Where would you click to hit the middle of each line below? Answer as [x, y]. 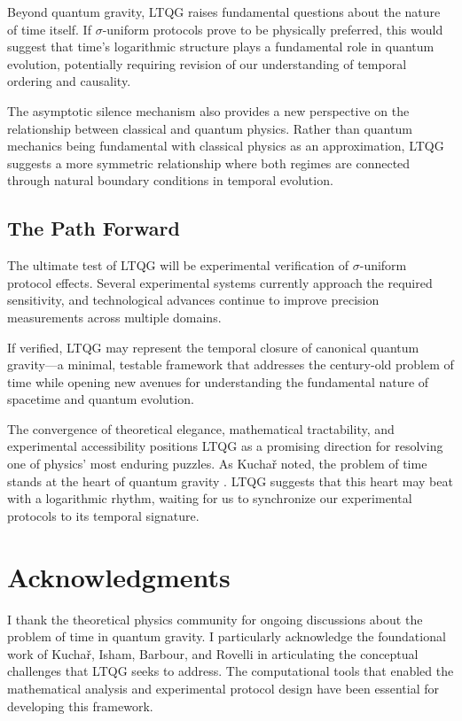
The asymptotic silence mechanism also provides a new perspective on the [208, 110]
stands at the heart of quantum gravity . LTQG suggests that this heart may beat [230, 481]
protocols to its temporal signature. [103, 515]
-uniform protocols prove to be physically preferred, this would [273, 29]
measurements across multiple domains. [114, 317]
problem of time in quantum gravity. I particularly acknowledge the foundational [227, 636]
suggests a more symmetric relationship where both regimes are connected [209, 163]
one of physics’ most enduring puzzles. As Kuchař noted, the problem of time [217, 464]
